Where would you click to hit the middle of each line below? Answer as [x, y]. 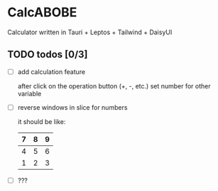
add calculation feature [51, 71]
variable [29, 93]
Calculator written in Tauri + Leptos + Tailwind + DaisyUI [90, 32]
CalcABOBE [42, 12]
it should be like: [42, 121]
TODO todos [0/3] [48, 55]
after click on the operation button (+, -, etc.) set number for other [114, 86]
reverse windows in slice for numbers [72, 107]
